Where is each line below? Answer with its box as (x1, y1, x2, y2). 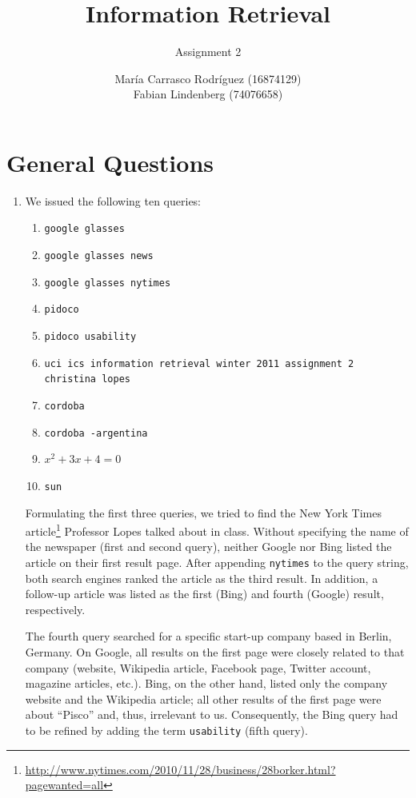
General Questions (6, 146, 214, 178)
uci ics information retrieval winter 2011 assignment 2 (44, 357, 354, 369)
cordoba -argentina (44, 427, 148, 439)
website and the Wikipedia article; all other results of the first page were (25, 690, 382, 707)
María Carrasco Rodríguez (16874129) (114, 70, 302, 86)
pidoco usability (44, 331, 137, 343)
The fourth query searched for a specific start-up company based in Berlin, (25, 628, 392, 644)
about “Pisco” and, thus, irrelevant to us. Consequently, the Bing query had (25, 706, 398, 723)
